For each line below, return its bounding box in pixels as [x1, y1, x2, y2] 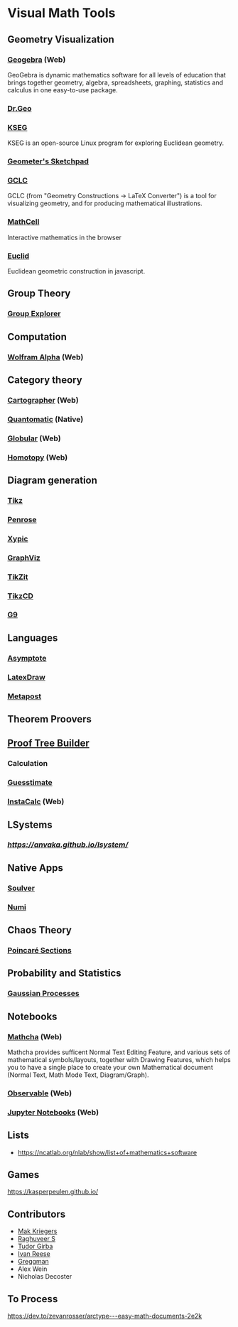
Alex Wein [17, 1264, 48, 1273]
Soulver [7, 883, 36, 893]
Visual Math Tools [7, 5, 116, 21]
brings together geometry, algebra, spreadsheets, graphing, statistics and [7, 78, 224, 87]
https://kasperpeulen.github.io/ [7, 1188, 99, 1196]
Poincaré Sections [7, 946, 72, 955]
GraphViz [7, 553, 40, 563]
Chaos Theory [7, 924, 72, 936]
